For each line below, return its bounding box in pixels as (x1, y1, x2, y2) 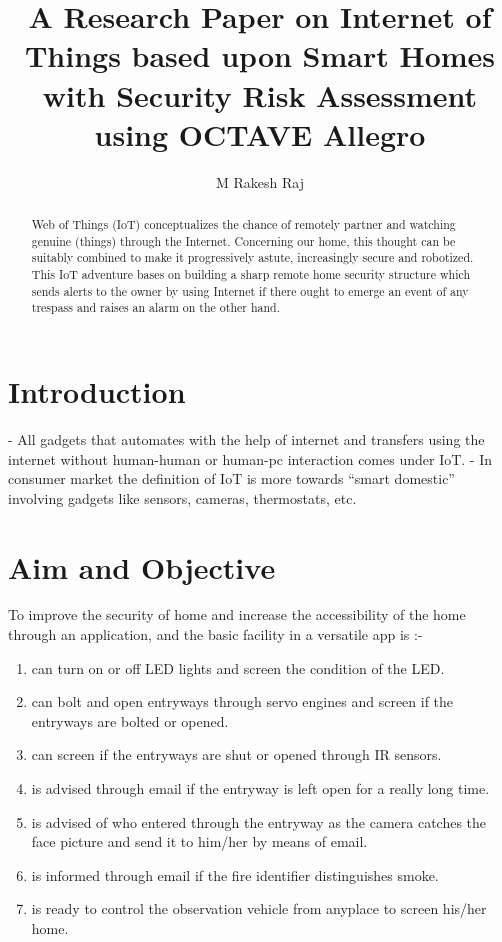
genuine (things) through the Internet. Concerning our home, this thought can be (31, 232, 456, 249)
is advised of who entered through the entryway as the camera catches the (31, 811, 487, 832)
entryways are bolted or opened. (31, 710, 229, 731)
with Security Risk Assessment (42, 74, 478, 115)
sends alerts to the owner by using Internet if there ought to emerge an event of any (31, 282, 469, 299)
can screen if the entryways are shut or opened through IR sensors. (31, 744, 442, 765)
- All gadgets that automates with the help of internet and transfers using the (8, 428, 485, 449)
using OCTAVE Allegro (94, 113, 426, 154)
